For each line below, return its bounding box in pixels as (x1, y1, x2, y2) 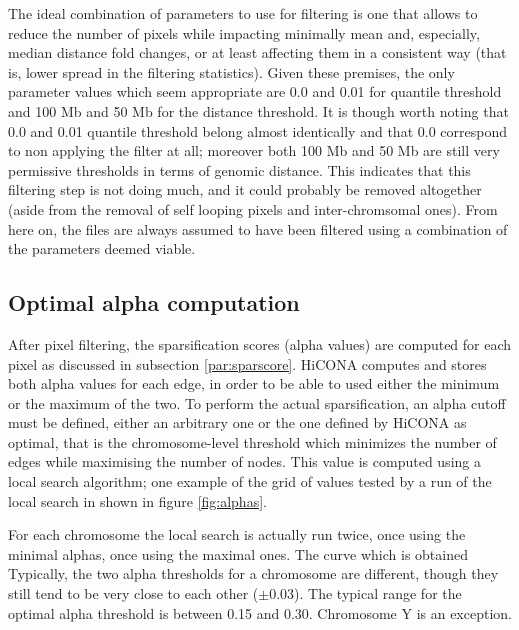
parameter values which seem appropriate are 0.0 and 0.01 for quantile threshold (8, 81, 502, 102)
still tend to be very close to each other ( (8, 583, 259, 604)
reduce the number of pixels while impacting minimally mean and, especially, (8, 22, 480, 43)
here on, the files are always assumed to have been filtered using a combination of (8, 218, 508, 239)
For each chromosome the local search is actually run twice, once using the (8, 524, 466, 545)
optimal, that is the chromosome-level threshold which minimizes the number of (8, 431, 497, 452)
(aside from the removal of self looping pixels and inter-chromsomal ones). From (8, 198, 498, 219)
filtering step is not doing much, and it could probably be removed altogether (8, 179, 482, 200)
